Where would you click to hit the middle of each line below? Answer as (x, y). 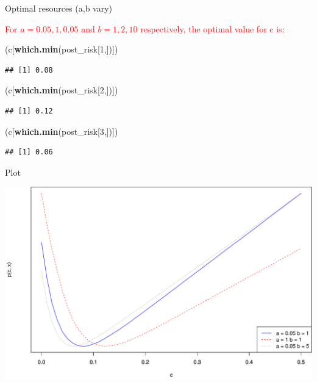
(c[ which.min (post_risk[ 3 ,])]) (62, 131)
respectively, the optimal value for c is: (212, 28)
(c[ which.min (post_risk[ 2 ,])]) (62, 90)
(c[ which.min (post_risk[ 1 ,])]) (62, 49)
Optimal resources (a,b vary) (59, 8)
